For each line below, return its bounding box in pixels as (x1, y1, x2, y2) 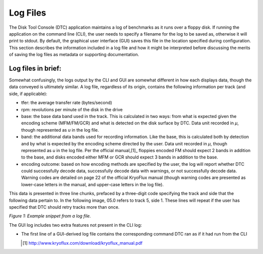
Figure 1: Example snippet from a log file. (9, 213, 91, 219)
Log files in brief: (9, 64, 62, 73)
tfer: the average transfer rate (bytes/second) (21, 100, 113, 106)
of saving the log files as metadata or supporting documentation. (9, 52, 139, 58)
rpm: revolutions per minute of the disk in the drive (21, 106, 123, 112)
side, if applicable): (9, 91, 47, 97)
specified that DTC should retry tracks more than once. (9, 204, 120, 210)
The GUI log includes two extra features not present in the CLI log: (9, 222, 142, 228)
